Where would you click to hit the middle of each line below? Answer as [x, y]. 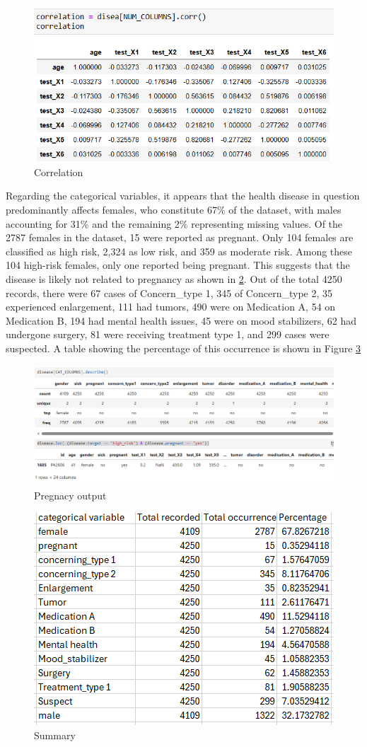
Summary [55, 735]
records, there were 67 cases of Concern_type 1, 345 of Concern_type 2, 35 [169, 293]
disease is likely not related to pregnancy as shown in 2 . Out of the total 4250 [174, 279]
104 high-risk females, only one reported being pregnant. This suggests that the [178, 265]
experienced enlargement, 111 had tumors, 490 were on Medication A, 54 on [171, 307]
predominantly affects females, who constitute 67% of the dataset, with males [174, 210]
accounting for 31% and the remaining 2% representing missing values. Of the [174, 223]
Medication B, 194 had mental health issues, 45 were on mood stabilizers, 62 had [181, 320]
